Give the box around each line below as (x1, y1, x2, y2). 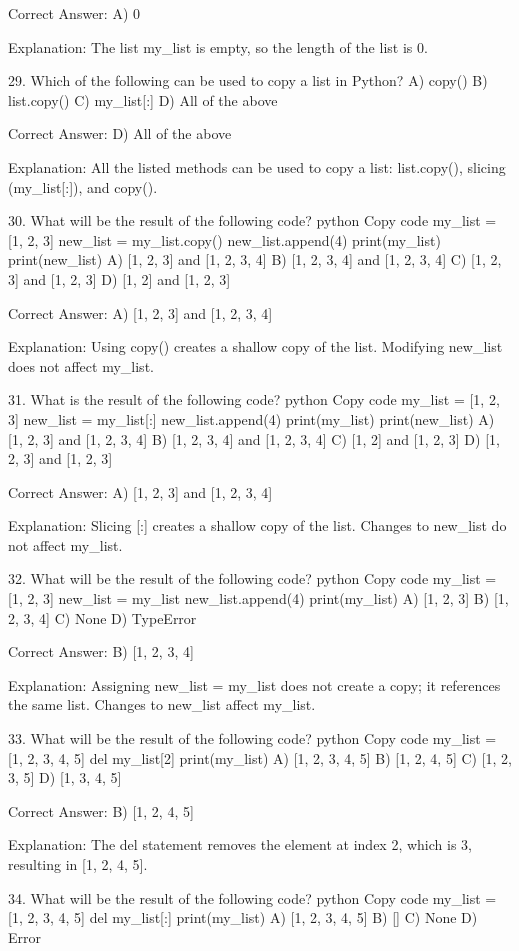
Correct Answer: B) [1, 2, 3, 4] (8, 641, 194, 662)
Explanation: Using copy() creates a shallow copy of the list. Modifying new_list (8, 336, 503, 357)
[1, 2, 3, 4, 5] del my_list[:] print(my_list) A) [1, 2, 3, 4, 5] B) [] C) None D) (8, 907, 478, 928)
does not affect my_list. (8, 355, 154, 376)
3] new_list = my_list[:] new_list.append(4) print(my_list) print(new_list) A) (8, 408, 495, 429)
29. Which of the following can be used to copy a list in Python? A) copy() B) (8, 70, 488, 91)
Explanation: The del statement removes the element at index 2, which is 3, (8, 834, 472, 855)
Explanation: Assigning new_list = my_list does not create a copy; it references (8, 674, 501, 695)
